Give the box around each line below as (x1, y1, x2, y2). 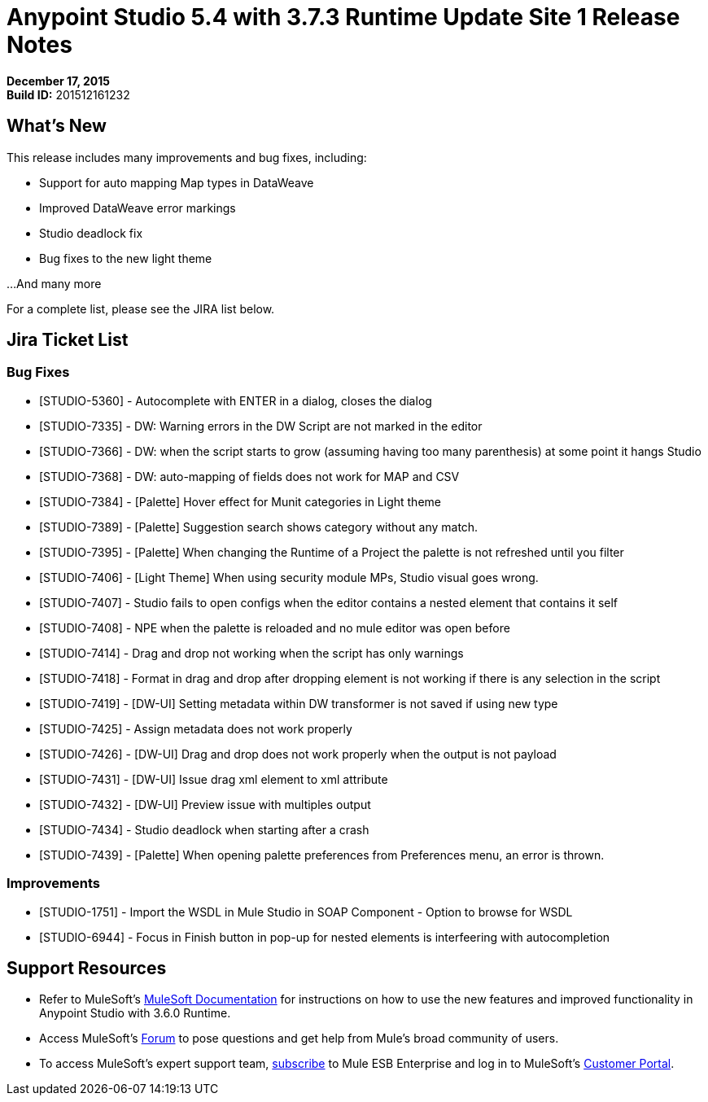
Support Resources (7, 957, 167, 978)
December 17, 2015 (7, 73, 110, 88)
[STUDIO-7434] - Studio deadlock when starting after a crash (39, 822, 369, 837)
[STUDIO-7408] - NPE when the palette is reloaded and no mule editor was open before (39, 620, 510, 635)
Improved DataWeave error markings (39, 200, 236, 215)
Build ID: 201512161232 (7, 87, 130, 102)
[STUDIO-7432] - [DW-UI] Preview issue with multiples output (39, 797, 371, 811)
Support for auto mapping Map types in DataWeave (39, 175, 314, 190)
